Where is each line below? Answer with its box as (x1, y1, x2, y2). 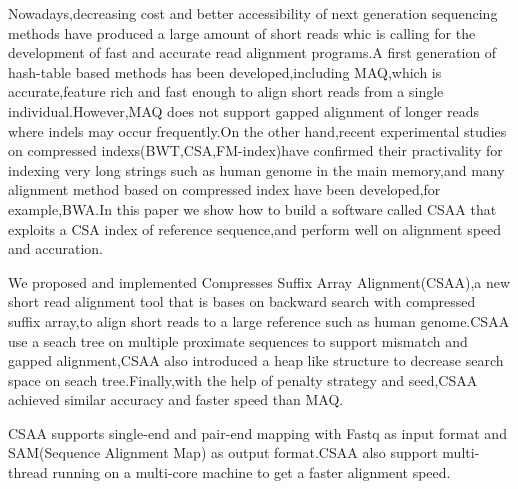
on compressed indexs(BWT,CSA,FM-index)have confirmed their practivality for (8, 140, 503, 161)
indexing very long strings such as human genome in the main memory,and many (8, 159, 505, 180)
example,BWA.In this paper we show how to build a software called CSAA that (8, 198, 497, 219)
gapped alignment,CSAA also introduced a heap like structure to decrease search (8, 350, 504, 371)
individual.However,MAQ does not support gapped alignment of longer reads (8, 100, 480, 121)
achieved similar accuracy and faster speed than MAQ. (8, 389, 344, 410)
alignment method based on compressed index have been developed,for (8, 179, 441, 200)
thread (8, 462, 48, 483)
